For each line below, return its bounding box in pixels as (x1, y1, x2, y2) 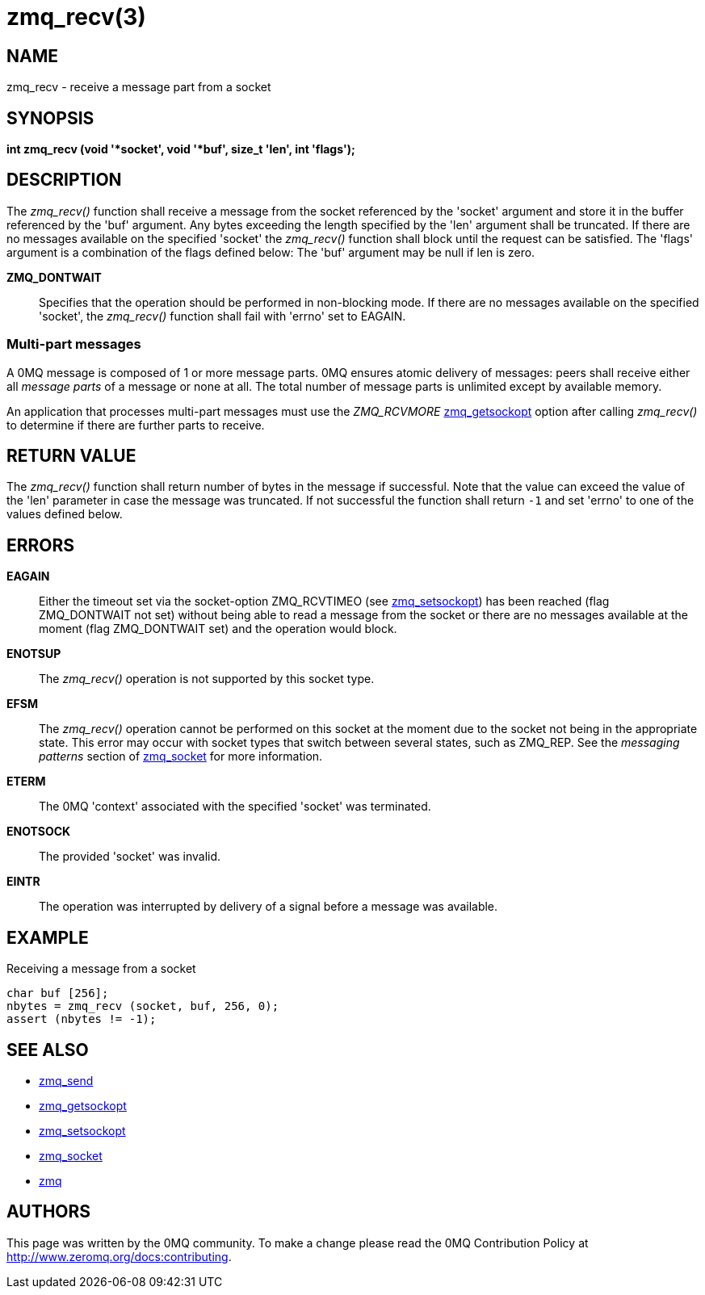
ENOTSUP (6, 647, 61, 661)
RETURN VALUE (6, 446, 136, 467)
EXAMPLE (6, 927, 89, 948)
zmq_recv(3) (6, 3, 146, 31)
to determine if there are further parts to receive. (6, 417, 265, 432)
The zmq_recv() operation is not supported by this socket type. (39, 672, 375, 686)
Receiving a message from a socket (6, 962, 196, 976)
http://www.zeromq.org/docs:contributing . (6, 1249, 232, 1264)
